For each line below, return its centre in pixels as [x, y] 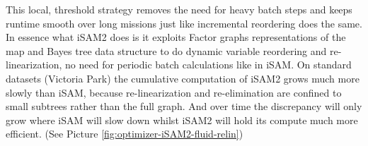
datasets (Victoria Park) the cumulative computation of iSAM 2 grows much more [183, 78]
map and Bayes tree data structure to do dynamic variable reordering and [166, 50]
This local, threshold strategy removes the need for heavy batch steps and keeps [179, 9]
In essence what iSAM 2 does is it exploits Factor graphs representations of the [176, 37]
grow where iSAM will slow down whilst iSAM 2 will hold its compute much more [182, 120]
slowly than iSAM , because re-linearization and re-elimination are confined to [174, 92]
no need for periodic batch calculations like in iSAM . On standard [208, 65]
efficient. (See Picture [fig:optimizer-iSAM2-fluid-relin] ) [125, 134]
